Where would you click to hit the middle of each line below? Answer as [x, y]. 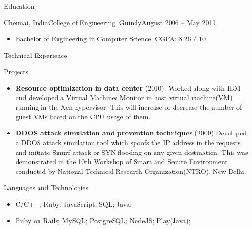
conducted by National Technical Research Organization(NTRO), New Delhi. [131, 171]
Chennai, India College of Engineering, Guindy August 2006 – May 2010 [110, 22]
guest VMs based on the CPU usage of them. [83, 116]
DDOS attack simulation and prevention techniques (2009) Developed [131, 133]
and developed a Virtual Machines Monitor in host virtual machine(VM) [124, 97]
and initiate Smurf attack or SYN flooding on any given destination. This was [132, 152]
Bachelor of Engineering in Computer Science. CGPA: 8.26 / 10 [110, 39]
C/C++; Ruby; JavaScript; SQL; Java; [74, 203]
